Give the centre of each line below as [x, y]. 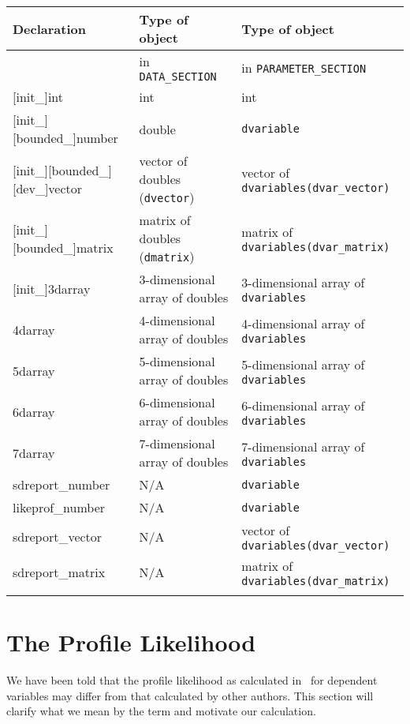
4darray [34, 329]
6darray [34, 411]
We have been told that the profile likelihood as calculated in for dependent [192, 680]
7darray [34, 452]
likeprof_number [59, 507]
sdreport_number [61, 484]
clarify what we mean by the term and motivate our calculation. [161, 711]
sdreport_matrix [59, 572]
